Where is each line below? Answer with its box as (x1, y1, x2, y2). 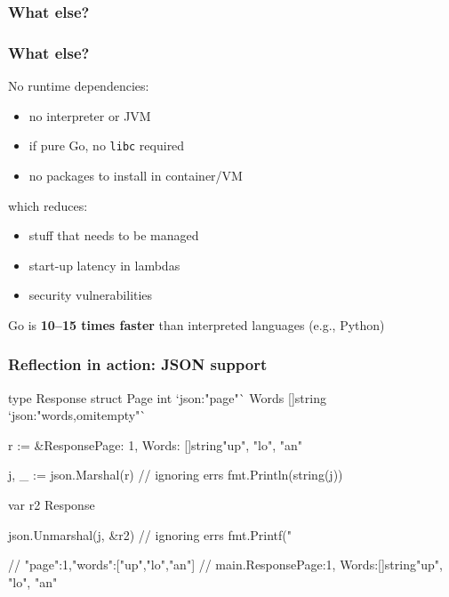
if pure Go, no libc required (28, 136, 185, 155)
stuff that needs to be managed (28, 226, 199, 245)
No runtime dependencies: (8, 77, 149, 95)
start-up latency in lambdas (28, 255, 180, 274)
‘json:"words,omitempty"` (8, 406, 147, 424)
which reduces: (8, 196, 88, 214)
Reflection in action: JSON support (8, 353, 268, 375)
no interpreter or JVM (28, 106, 151, 125)
